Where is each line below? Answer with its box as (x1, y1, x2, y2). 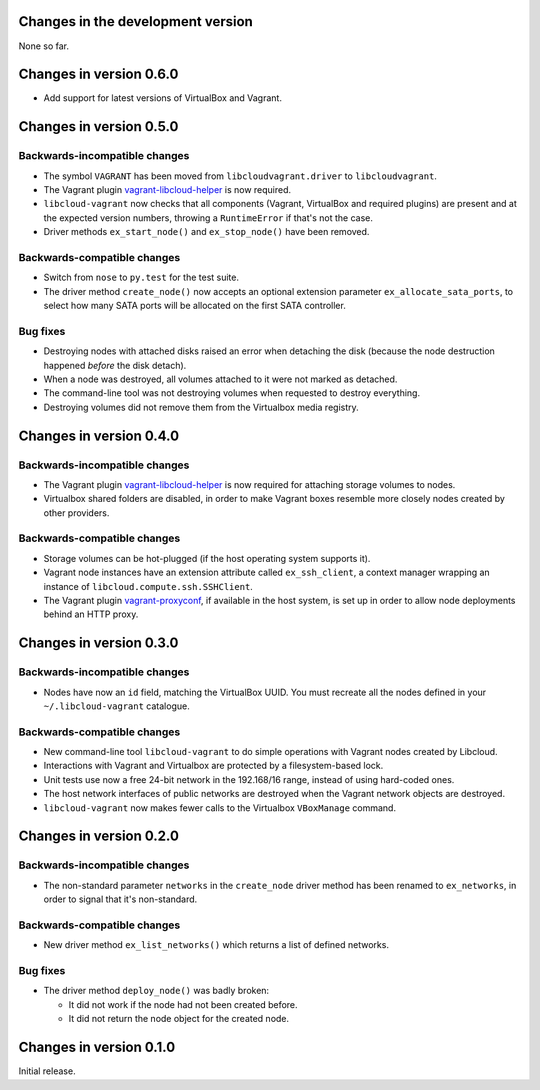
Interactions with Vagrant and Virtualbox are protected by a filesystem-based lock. (43, 760, 384, 772)
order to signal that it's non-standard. (43, 893, 198, 905)
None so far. (18, 40, 70, 52)
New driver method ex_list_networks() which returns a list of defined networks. (43, 939, 390, 951)
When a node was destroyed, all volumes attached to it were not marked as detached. (43, 373, 398, 385)
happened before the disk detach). (43, 359, 187, 371)
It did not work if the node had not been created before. (68, 998, 299, 1010)
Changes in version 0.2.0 (18, 828, 180, 845)
